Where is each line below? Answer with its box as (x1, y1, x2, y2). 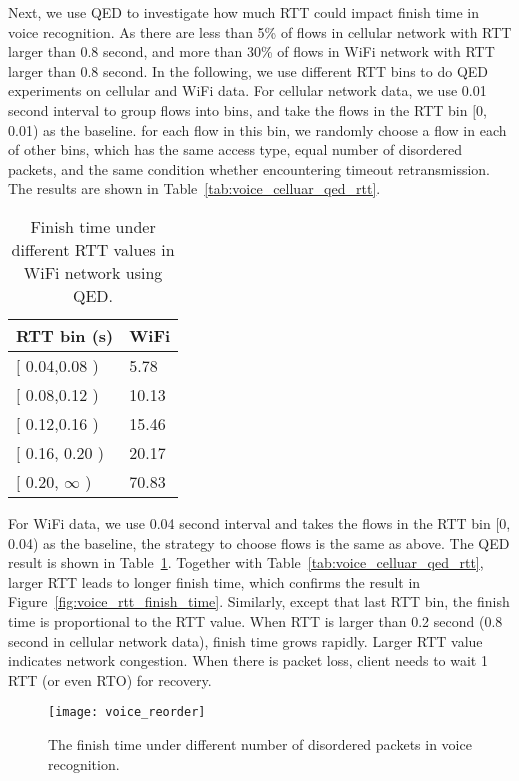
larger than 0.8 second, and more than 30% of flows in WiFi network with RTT (8, 41, 495, 62)
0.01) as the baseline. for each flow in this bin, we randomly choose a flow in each (8, 119, 507, 140)
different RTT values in (11, 237, 175, 261)
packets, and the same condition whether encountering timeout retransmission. (8, 158, 490, 179)
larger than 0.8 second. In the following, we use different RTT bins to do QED (8, 60, 489, 81)
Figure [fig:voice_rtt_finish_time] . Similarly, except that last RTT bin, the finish (8, 591, 510, 612)
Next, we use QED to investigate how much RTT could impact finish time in (8, 2, 479, 22)
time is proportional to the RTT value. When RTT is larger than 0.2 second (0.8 (8, 610, 503, 631)
